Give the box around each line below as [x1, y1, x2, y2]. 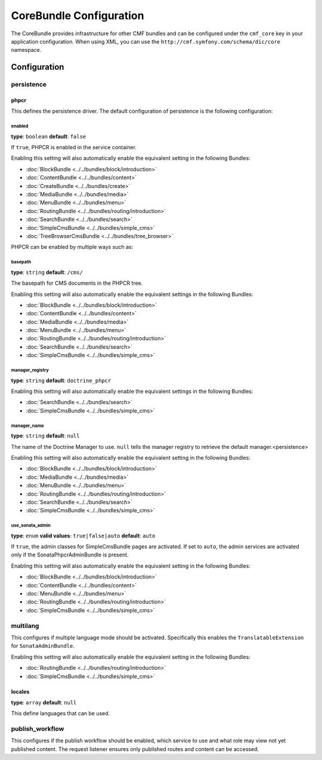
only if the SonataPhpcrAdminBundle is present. [11, 551, 129, 558]
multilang [11, 621, 39, 630]
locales [11, 688, 30, 695]
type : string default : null [11, 432, 80, 439]
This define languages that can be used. [11, 710, 110, 717]
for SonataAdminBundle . [11, 642, 75, 650]
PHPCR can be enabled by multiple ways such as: [11, 244, 134, 251]
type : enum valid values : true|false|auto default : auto [11, 532, 156, 539]
